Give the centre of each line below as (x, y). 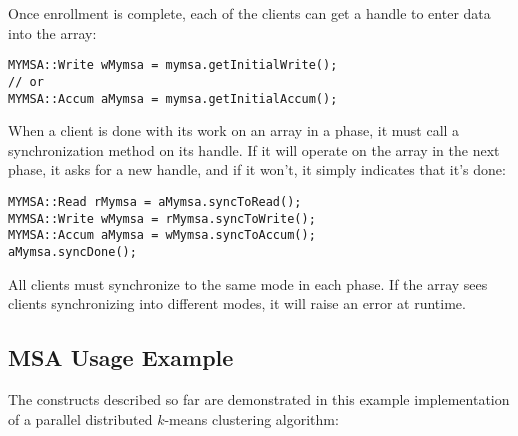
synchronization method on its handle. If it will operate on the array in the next (254, 149)
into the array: (52, 32)
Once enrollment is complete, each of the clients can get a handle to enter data (249, 13)
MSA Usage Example (121, 357)
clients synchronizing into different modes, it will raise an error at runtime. (237, 303)
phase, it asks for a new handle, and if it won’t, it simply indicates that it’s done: (257, 169)
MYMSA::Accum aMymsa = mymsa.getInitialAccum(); (173, 98)
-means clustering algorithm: (251, 418)
